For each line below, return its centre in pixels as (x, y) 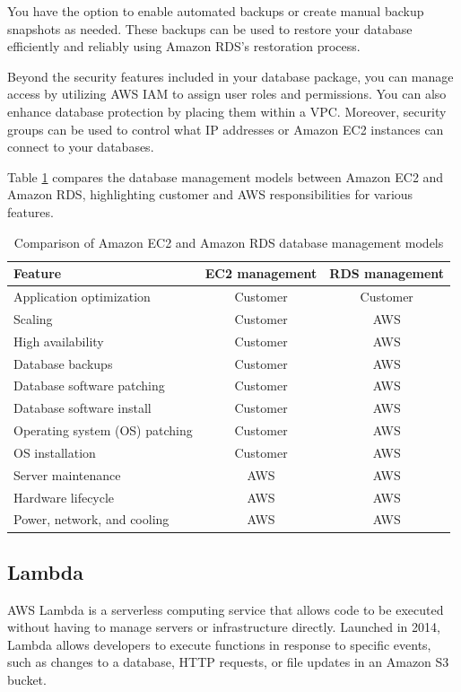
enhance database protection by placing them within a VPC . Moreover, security (227, 111)
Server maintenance (67, 474)
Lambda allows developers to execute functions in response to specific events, (219, 644)
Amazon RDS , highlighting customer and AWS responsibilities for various (210, 194)
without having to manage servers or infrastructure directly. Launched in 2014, (224, 627)
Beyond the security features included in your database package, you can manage (230, 76)
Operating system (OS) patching (103, 430)
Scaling (33, 318)
